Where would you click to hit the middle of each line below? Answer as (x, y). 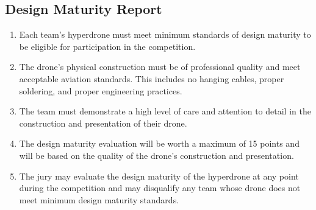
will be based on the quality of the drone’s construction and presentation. (156, 155)
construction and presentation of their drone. (103, 123)
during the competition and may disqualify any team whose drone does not (160, 188)
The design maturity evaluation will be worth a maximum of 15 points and (159, 143)
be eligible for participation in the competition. (107, 46)
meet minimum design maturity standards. (99, 199)
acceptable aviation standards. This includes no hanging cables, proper (152, 78)
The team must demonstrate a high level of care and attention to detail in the (165, 111)
